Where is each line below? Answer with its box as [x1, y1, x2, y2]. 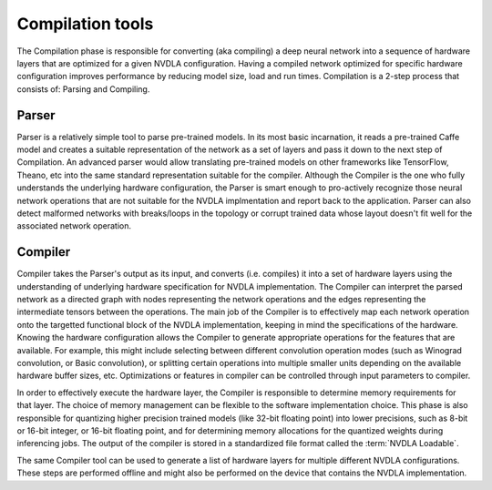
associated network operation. [16, 220, 132, 231]
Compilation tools [16, 14, 154, 34]
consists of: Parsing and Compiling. [16, 83, 150, 95]
